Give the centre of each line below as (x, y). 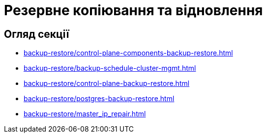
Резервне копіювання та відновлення (133, 10)
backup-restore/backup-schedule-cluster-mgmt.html (110, 68)
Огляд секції (37, 34)
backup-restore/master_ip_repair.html (85, 114)
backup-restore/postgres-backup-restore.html (99, 99)
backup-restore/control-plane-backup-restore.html (107, 83)
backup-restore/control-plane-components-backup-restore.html (128, 53)
